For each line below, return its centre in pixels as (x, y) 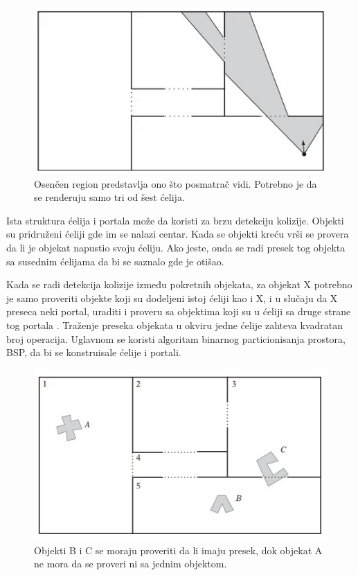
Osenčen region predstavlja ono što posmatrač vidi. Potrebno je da (176, 183)
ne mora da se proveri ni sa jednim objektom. (131, 564)
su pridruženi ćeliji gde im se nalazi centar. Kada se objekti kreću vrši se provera (178, 234)
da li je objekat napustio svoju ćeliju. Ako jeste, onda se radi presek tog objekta (176, 248)
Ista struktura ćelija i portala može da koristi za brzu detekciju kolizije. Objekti (175, 220)
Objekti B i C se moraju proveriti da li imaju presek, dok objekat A (178, 550)
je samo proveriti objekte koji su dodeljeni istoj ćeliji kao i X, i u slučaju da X (172, 298)
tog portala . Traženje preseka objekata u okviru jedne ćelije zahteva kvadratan (175, 325)
